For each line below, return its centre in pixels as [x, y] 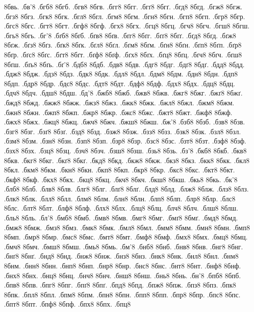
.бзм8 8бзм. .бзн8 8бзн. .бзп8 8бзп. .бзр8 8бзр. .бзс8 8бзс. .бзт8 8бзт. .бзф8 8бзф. [125, 141]
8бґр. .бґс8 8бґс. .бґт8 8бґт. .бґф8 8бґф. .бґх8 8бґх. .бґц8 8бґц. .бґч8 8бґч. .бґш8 [123, 54]
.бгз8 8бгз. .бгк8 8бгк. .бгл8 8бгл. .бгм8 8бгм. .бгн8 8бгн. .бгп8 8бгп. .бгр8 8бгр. [125, 16]
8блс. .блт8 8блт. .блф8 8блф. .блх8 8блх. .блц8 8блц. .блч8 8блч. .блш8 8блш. [121, 208]
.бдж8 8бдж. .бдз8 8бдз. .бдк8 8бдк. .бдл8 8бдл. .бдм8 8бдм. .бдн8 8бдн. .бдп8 [121, 74]
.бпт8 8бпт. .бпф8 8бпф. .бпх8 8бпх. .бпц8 [67, 304]
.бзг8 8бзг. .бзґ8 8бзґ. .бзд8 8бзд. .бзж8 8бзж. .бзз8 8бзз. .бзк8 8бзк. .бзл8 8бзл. [123, 131]
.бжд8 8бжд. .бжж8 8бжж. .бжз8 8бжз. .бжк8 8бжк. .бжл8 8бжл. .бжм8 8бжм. [119, 102]
